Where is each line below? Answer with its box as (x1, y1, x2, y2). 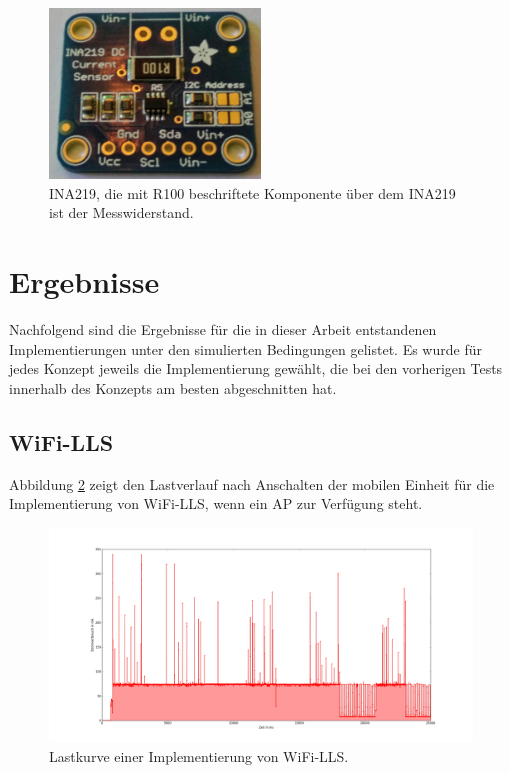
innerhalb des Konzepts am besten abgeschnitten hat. (9, 377, 337, 398)
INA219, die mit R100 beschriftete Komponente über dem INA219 (49, 182, 456, 203)
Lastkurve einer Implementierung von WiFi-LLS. (49, 745, 349, 766)
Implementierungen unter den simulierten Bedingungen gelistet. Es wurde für (9, 338, 482, 359)
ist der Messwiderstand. (49, 202, 194, 223)
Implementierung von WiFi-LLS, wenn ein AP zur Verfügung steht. (9, 493, 423, 514)
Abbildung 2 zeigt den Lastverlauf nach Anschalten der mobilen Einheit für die (9, 473, 495, 494)
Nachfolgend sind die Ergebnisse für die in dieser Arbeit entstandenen (9, 319, 437, 340)
